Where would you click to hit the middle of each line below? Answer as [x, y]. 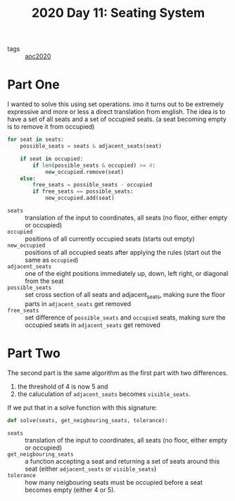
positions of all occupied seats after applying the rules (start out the [123, 252]
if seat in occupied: [51, 159]
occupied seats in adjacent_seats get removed [93, 324]
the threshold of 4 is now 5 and [63, 386]
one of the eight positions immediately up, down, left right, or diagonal [127, 273]
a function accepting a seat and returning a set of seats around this [122, 461]
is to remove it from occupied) [51, 127]
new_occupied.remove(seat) [84, 172]
